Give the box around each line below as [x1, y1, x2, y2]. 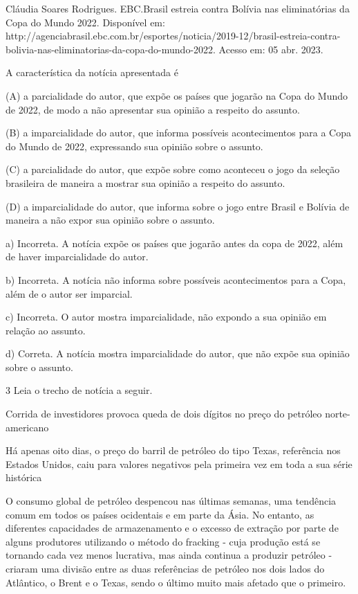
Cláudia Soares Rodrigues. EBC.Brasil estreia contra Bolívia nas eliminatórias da [6, 1, 350, 15]
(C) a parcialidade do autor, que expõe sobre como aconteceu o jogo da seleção [6, 162, 340, 177]
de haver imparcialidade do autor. [6, 249, 149, 264]
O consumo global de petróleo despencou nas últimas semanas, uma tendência [6, 494, 337, 508]
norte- [325, 406, 350, 421]
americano [6, 420, 49, 434]
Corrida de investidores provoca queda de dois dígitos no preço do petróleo [6, 406, 322, 421]
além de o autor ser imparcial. [6, 286, 133, 300]
